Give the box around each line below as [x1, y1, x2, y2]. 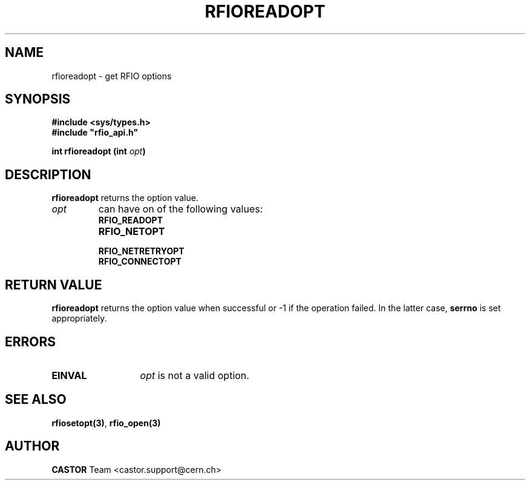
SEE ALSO [5, 392, 67, 407]
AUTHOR [5, 438, 60, 454]
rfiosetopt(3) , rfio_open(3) [51, 417, 161, 428]
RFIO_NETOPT [98, 225, 165, 238]
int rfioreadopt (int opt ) [51, 146, 146, 157]
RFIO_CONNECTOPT [98, 256, 182, 267]
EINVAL [51, 369, 87, 381]
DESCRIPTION [5, 167, 91, 182]
